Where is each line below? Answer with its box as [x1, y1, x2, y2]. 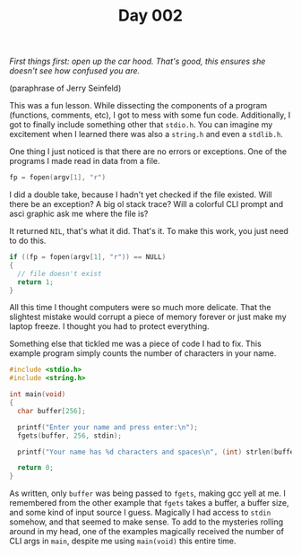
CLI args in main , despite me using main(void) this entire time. [9, 535, 236, 547]
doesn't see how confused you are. [9, 65, 141, 76]
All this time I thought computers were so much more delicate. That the [9, 302, 271, 313]
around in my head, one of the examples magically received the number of [9, 526, 285, 537]
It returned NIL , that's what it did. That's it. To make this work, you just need [9, 226, 289, 237]
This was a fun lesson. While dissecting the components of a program [9, 100, 268, 111]
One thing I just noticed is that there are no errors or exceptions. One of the [9, 146, 288, 157]
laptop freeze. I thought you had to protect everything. [9, 321, 210, 332]
